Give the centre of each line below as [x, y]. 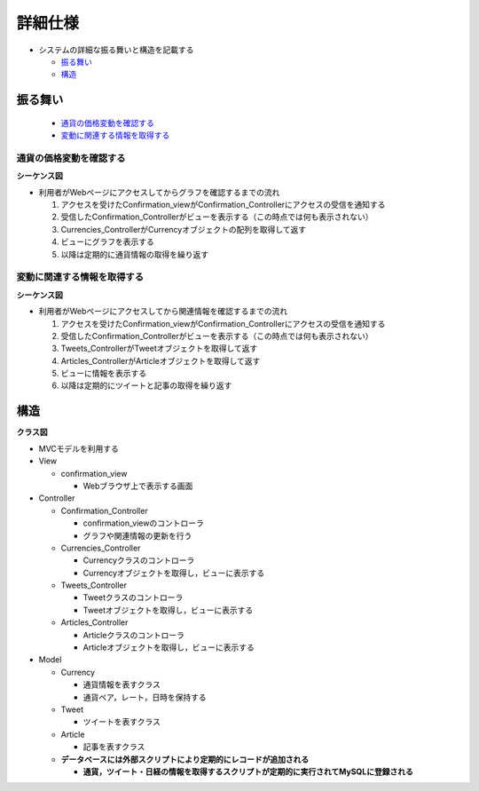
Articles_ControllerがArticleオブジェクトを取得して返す [161, 360]
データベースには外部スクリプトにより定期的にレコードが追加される [185, 759]
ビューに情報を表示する [103, 374]
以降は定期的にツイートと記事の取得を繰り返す [146, 385]
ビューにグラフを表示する [107, 242]
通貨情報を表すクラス [122, 684]
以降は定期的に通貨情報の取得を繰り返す [134, 254]
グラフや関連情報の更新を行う [137, 535]
